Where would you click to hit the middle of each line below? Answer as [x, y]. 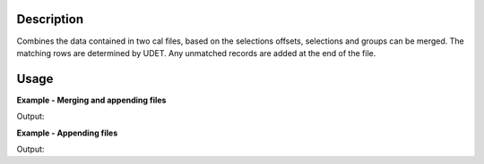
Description [50, 19]
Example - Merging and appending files [91, 100]
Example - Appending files [67, 133]
